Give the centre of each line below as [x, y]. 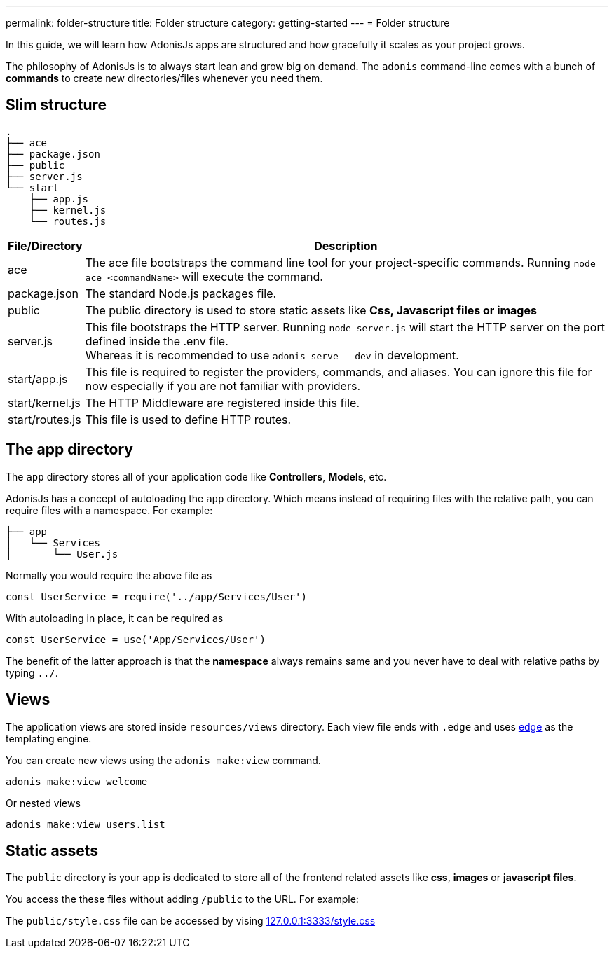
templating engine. [49, 738]
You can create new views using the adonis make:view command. [163, 760]
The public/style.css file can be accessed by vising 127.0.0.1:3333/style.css [191, 921]
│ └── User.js [62, 554]
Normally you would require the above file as [109, 575]
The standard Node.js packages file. [181, 293]
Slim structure [56, 105]
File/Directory [45, 246]
